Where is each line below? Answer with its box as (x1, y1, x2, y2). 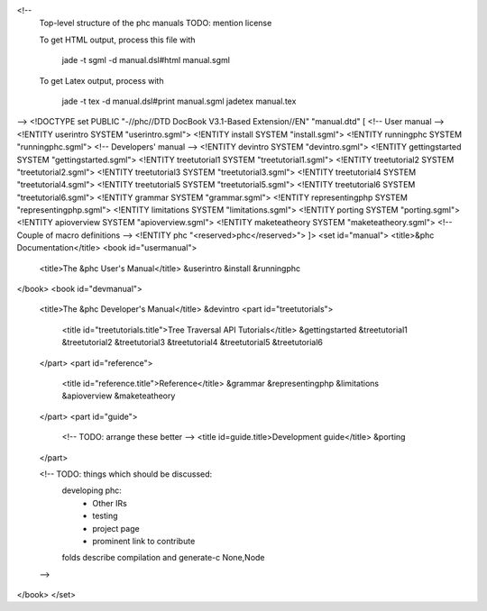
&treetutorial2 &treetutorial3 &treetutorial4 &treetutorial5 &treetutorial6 (61, 337, 324, 348)
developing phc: (61, 485, 122, 496)
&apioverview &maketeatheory (61, 390, 176, 401)
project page (92, 523, 140, 533)
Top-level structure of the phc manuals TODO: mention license (39, 18, 272, 29)
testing (92, 510, 118, 522)
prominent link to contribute (92, 535, 196, 546)
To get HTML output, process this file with (39, 34, 196, 45)
